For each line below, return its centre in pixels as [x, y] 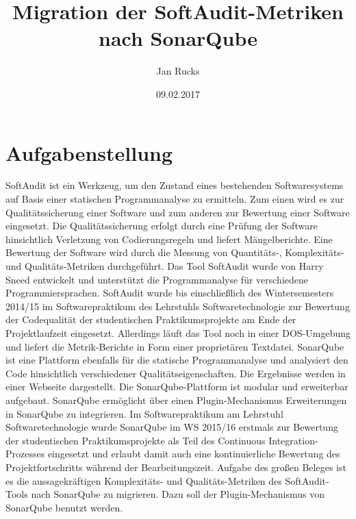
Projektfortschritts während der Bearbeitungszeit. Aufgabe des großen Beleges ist [176, 467]
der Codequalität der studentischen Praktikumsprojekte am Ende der [151, 319]
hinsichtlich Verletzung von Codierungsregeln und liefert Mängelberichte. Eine [169, 239]
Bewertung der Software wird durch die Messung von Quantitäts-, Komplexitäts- [175, 252]
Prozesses [25, 454]
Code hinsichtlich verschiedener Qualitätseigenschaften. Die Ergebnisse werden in [176, 373]
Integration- [293, 440]
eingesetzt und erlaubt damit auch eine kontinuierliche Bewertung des [194, 454]
